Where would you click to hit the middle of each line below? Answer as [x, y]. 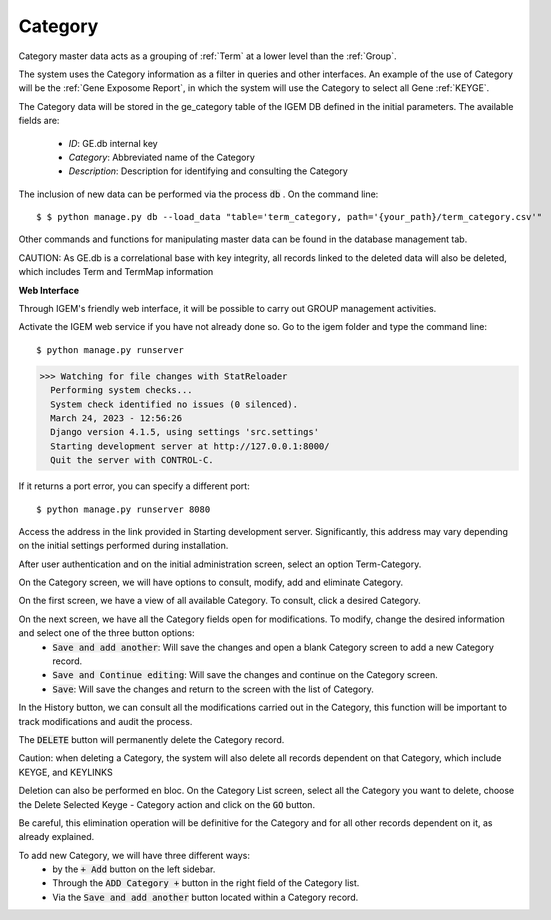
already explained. [56, 837]
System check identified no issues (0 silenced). [174, 404]
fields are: [39, 121]
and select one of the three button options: [106, 633]
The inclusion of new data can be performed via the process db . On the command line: [198, 194]
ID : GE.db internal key [113, 143]
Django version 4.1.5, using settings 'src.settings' [185, 432]
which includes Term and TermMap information [116, 272]
